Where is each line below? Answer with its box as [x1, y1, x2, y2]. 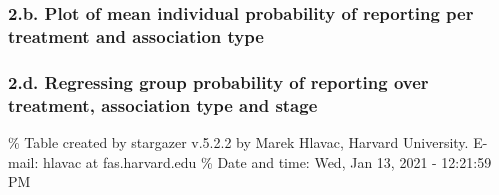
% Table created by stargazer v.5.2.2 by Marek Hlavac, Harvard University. [8, 131, 469, 152]
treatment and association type [8, 23, 264, 48]
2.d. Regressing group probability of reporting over [8, 69, 429, 94]
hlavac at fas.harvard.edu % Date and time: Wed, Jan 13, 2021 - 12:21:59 [42, 151, 492, 172]
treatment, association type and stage [8, 92, 318, 117]
